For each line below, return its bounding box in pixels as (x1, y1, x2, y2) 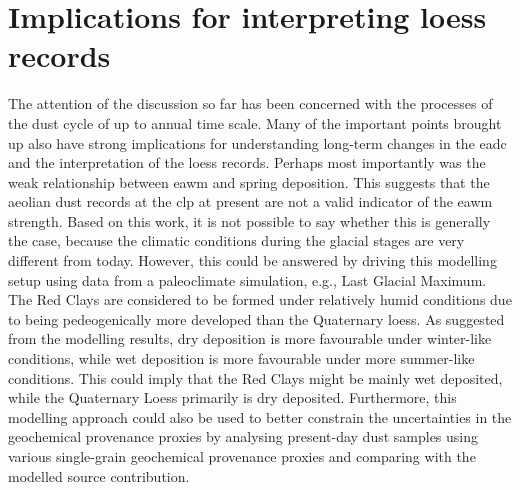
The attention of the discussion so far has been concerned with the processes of (8, 93, 493, 114)
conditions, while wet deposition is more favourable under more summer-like (8, 348, 475, 369)
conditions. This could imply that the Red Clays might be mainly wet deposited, (8, 367, 503, 388)
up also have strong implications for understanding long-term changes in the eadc (8, 132, 507, 153)
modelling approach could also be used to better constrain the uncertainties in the (8, 406, 512, 427)
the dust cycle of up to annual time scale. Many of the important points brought (8, 112, 502, 133)
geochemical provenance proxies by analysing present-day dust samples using (8, 426, 479, 447)
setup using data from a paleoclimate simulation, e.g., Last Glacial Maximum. (8, 269, 487, 290)
